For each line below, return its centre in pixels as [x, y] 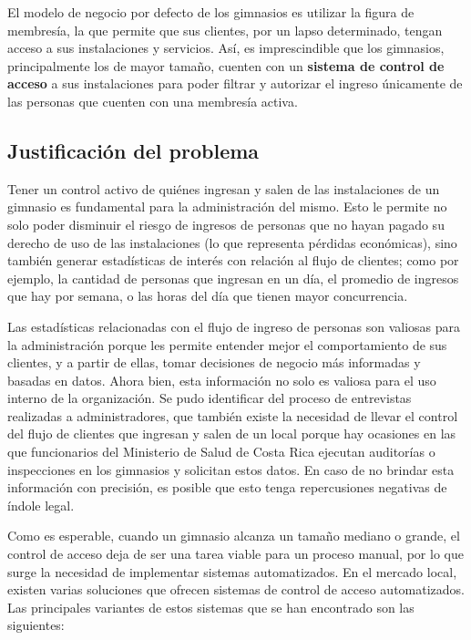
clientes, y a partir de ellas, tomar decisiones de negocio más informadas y [214, 362]
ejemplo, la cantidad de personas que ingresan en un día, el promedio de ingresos [233, 278]
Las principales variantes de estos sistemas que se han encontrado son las [211, 607]
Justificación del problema [133, 150]
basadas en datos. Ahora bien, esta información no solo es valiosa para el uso [222, 380]
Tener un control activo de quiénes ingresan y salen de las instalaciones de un [224, 188]
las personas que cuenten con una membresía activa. [153, 101]
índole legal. [41, 505]
